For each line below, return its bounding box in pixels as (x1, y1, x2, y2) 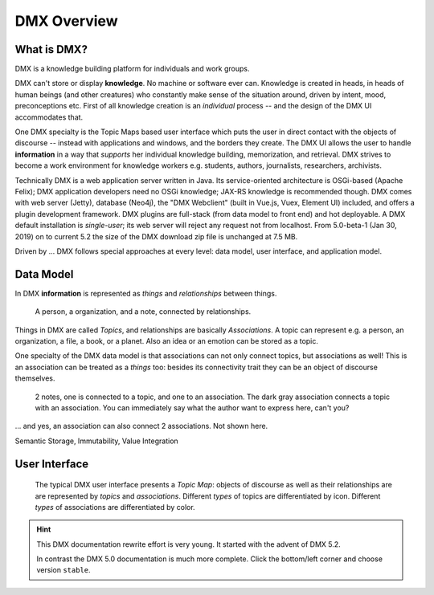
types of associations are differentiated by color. (35, 502, 196, 511)
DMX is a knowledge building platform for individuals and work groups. (14, 64, 250, 74)
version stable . (36, 565, 92, 575)
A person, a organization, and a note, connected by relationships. (35, 307, 252, 316)
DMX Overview (14, 12, 118, 30)
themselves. (14, 373, 55, 383)
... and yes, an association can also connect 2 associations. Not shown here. (14, 422, 268, 431)
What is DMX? (14, 43, 88, 56)
